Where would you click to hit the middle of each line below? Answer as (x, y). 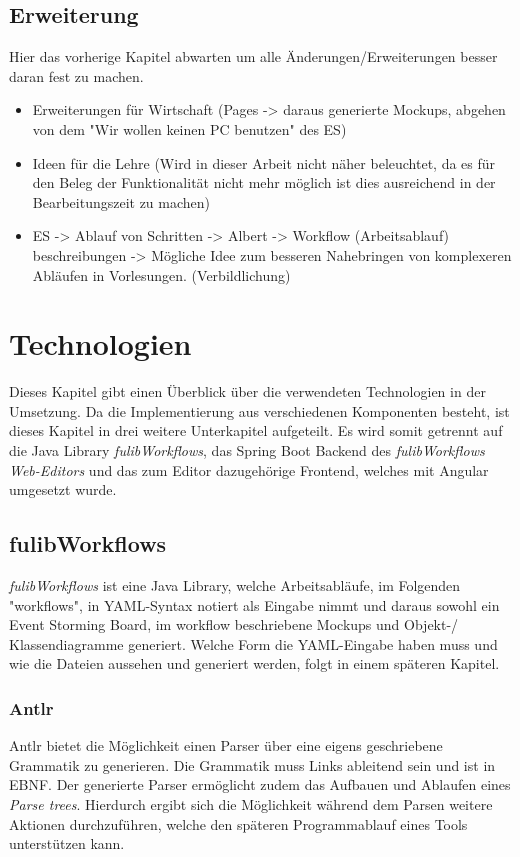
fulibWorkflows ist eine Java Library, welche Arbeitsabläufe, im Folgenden (235, 585)
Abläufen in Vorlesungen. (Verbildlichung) (161, 274)
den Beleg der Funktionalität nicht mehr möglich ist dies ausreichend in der (264, 182)
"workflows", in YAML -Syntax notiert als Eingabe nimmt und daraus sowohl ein (254, 604)
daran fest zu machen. (76, 75)
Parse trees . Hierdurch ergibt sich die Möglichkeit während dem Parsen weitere (251, 804)
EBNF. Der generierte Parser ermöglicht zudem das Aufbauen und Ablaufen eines (260, 784)
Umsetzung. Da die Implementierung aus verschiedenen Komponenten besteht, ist (259, 410)
